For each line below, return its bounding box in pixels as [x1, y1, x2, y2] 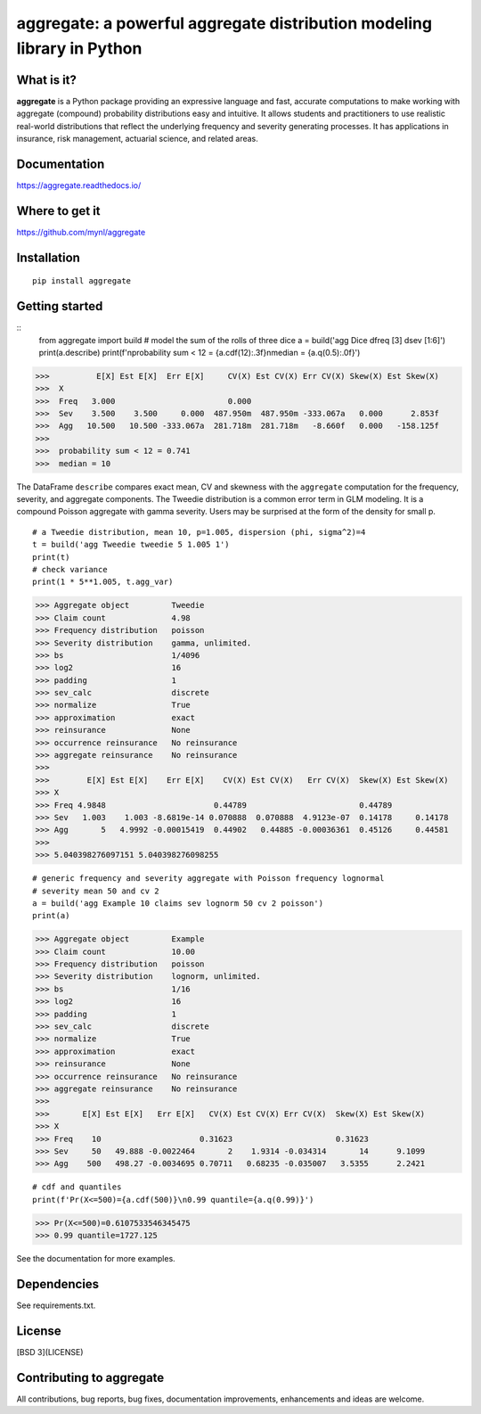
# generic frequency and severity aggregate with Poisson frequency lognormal [32, 874, 385, 884]
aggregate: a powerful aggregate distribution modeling [16, 13, 432, 33]
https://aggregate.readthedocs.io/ [16, 179, 142, 191]
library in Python [16, 38, 143, 58]
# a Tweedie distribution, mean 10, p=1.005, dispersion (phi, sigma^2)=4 [32, 527, 366, 537]
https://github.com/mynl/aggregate [16, 226, 146, 237]
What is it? [16, 72, 77, 87]
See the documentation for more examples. [16, 1254, 175, 1264]
